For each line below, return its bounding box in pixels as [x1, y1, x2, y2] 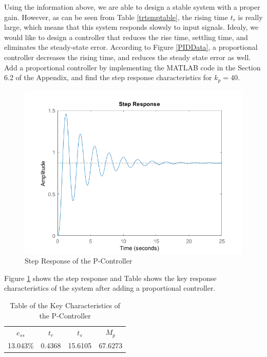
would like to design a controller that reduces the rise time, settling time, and [4, 31, 248, 42]
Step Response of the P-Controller [25, 255, 132, 266]
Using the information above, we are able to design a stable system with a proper [4, 2, 260, 12]
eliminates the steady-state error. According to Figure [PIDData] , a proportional [4, 42, 258, 52]
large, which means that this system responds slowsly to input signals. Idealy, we [4, 22, 259, 32]
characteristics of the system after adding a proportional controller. [4, 283, 216, 293]
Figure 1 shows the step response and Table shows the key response [4, 272, 217, 283]
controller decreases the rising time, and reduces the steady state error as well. [4, 51, 251, 62]
